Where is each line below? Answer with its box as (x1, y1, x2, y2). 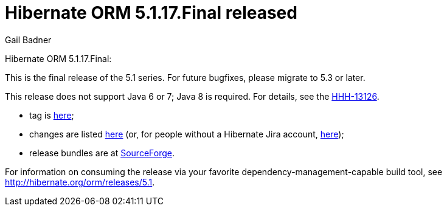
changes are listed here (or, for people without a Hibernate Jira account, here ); (29, 128, 344, 139)
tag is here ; (29, 109, 74, 120)
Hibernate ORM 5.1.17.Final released (5, 2, 297, 23)
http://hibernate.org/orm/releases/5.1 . (5, 176, 155, 187)
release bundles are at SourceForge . (29, 147, 175, 158)
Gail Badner (5, 34, 52, 45)
